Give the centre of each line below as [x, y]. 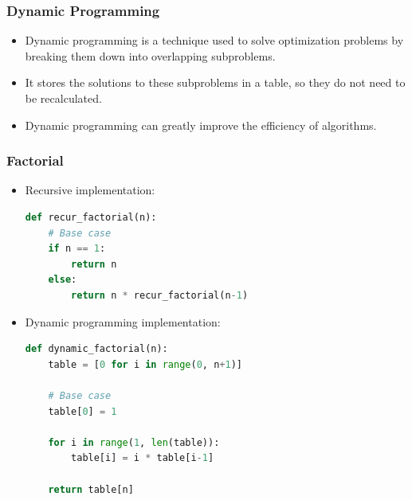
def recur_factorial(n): [91, 217]
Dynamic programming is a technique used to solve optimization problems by [214, 40]
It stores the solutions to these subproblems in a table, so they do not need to [215, 82]
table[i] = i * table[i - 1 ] [143, 458]
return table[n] [91, 489]
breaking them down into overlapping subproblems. [150, 55]
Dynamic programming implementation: [123, 321]
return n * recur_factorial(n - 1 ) [160, 295]
